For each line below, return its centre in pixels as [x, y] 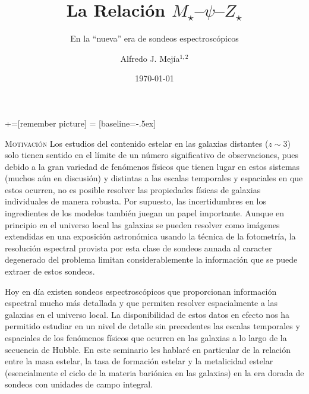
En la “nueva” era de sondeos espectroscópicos [154, 38]
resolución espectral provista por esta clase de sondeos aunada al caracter [138, 248]
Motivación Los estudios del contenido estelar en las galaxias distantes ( [137, 143]
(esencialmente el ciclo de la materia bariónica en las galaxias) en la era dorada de [154, 372]
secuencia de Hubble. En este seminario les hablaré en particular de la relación [148, 349]
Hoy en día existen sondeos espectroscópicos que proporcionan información [141, 291]
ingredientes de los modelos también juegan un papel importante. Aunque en [145, 213]
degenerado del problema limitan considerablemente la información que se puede [151, 259]
